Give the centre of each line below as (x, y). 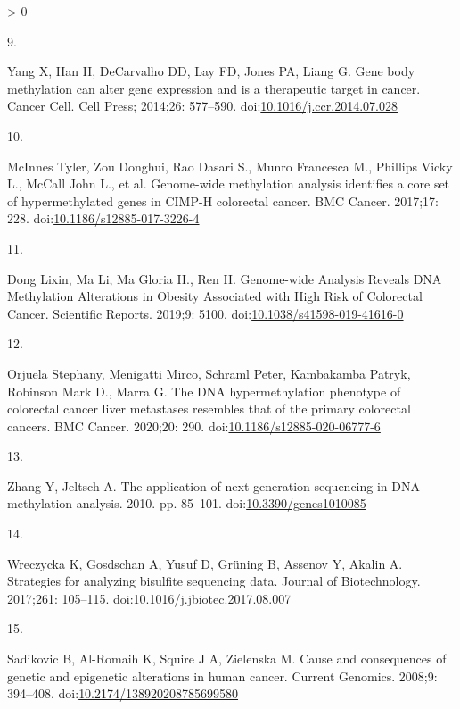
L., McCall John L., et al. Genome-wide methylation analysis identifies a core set (229, 184)
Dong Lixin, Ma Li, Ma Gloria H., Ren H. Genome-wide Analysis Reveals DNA (225, 278)
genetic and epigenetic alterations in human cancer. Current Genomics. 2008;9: (222, 676)
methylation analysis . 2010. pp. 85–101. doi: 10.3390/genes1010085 (187, 503)
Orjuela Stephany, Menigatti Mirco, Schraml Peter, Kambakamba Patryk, (209, 373)
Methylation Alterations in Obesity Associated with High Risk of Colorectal (215, 296)
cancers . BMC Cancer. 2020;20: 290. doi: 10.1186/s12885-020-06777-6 (194, 425)
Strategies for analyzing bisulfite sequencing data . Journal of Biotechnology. (214, 581)
